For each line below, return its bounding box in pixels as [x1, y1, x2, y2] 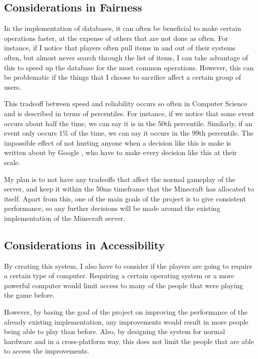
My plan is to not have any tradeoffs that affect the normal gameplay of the [4, 174, 236, 184]
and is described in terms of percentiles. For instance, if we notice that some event [4, 108, 255, 118]
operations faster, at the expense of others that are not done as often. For [4, 32, 229, 43]
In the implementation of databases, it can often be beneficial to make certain [4, 23, 241, 33]
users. [4, 81, 21, 92]
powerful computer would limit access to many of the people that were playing [4, 280, 243, 290]
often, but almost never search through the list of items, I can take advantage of [4, 52, 248, 62]
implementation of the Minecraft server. [4, 212, 125, 223]
